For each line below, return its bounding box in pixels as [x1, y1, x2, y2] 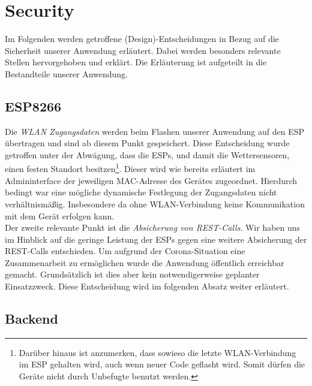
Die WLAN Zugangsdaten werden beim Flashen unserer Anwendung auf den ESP [5, 125, 304, 137]
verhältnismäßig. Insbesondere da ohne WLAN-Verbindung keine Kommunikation [5, 197, 305, 210]
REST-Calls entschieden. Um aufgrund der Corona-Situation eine [5, 245, 245, 257]
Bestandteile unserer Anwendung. [5, 67, 128, 80]
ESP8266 [5, 96, 62, 115]
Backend [5, 309, 58, 328]
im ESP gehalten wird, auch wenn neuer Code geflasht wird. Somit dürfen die [19, 358, 305, 370]
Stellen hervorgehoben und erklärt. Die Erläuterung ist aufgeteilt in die [5, 56, 267, 68]
